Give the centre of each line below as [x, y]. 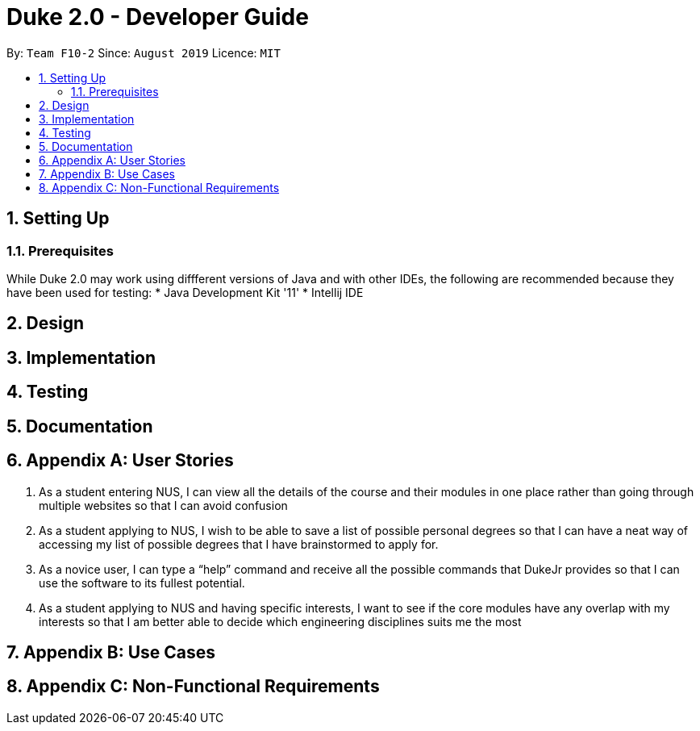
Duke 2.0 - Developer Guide [158, 17]
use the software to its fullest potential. [142, 583]
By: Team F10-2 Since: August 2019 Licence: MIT [144, 52]
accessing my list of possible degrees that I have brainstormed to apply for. [239, 544]
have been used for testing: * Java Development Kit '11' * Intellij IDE [185, 292]
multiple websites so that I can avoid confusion [163, 505]
